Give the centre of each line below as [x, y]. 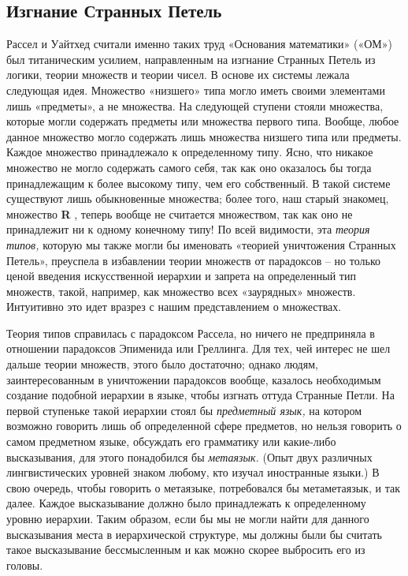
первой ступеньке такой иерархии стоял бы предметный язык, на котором [184, 410]
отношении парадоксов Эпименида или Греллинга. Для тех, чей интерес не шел [198, 348]
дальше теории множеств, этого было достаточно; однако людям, [162, 364]
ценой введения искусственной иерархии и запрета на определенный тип [181, 276]
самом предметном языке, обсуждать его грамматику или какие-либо [171, 441]
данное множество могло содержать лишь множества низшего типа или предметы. [204, 136]
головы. [25, 565]
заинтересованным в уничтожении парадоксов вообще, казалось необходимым [194, 379]
